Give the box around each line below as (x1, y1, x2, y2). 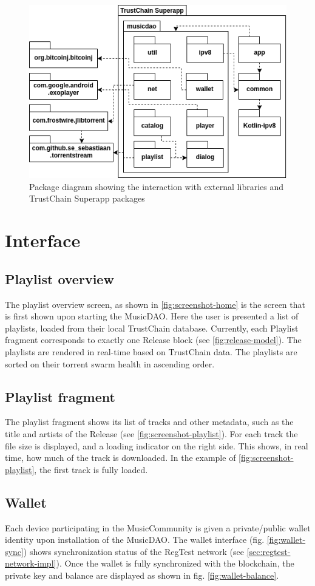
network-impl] (5, 557, 56, 570)
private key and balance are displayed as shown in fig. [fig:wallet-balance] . (5, 568, 279, 581)
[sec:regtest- (246, 545, 291, 557)
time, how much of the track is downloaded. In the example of (5, 451, 236, 464)
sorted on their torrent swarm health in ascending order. (5, 357, 215, 370)
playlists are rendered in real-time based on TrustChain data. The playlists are (5, 345, 297, 358)
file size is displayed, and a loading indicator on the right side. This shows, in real (5, 439, 308, 452)
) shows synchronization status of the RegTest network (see (23, 545, 245, 557)
